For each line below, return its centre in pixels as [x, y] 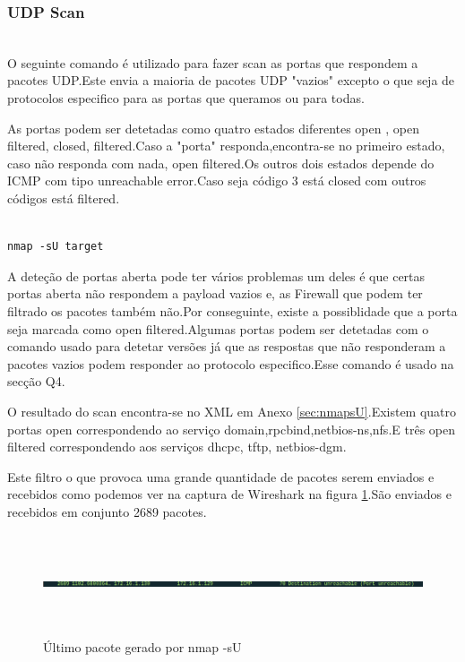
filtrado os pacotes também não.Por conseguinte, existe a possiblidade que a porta [232, 310]
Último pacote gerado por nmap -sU [142, 647]
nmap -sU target [56, 247]
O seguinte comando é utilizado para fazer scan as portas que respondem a [213, 62]
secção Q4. [36, 381]
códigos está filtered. [64, 198]
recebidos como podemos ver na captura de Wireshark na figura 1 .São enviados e [229, 494]
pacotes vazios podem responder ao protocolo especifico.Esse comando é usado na [231, 363]
